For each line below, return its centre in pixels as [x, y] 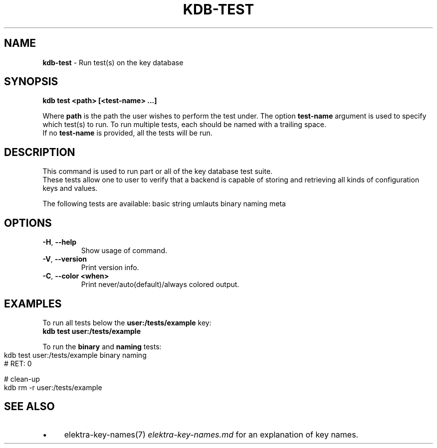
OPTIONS [28, 223]
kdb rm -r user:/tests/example [53, 387]
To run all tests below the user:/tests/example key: [127, 322]
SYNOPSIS [31, 82]
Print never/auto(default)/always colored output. [160, 285]
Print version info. [110, 268]
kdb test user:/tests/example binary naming [75, 355]
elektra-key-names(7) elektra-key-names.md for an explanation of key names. [211, 434]
